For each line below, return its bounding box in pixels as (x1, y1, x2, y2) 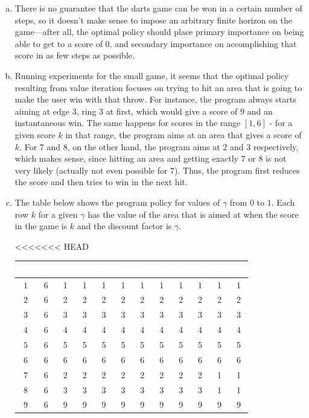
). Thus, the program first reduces (174, 163, 300, 176)
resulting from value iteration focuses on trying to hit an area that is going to (14, 81, 302, 93)
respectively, (253, 140, 299, 153)
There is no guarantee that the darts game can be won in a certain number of (14, 2, 302, 14)
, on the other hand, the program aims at (67, 140, 220, 153)
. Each (271, 195, 295, 208)
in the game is (14, 220, 68, 232)
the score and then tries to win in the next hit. (14, 176, 188, 188)
